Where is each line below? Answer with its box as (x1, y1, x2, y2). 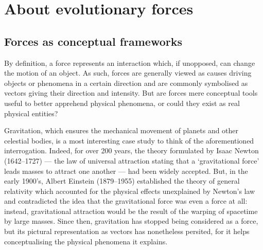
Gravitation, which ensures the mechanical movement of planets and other (4, 125, 239, 136)
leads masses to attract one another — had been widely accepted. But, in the (4, 165, 248, 176)
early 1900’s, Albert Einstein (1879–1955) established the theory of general (4, 175, 240, 186)
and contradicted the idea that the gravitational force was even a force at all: (4, 195, 248, 206)
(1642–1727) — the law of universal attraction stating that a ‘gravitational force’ (4, 155, 259, 166)
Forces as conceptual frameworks (4, 33, 182, 49)
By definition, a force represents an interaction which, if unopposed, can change (4, 57, 255, 68)
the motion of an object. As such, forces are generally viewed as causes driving (4, 67, 252, 78)
